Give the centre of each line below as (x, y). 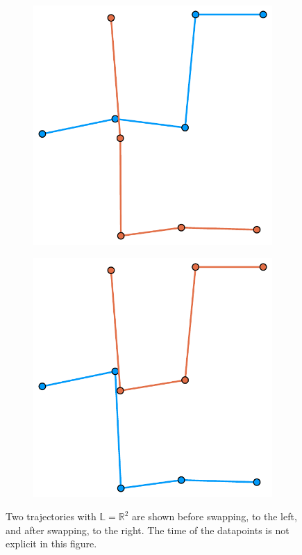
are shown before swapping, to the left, (215, 516)
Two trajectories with (51, 516)
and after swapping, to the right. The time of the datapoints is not (148, 530)
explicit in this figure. (51, 544)
